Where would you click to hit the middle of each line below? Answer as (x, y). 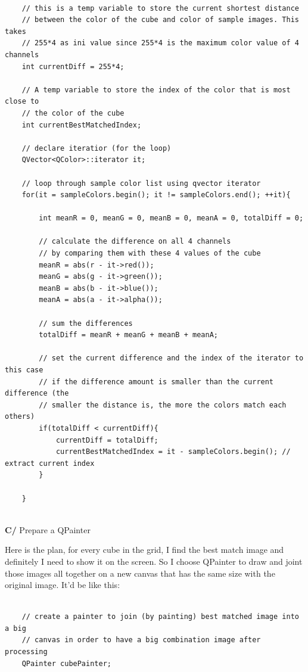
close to (22, 102)
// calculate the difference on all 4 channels (135, 242)
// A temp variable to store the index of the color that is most (156, 90)
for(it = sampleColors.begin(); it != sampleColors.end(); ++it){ (156, 195)
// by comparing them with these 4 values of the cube (150, 253)
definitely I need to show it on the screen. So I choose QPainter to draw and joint (154, 561)
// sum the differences (86, 323)
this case (24, 370)
